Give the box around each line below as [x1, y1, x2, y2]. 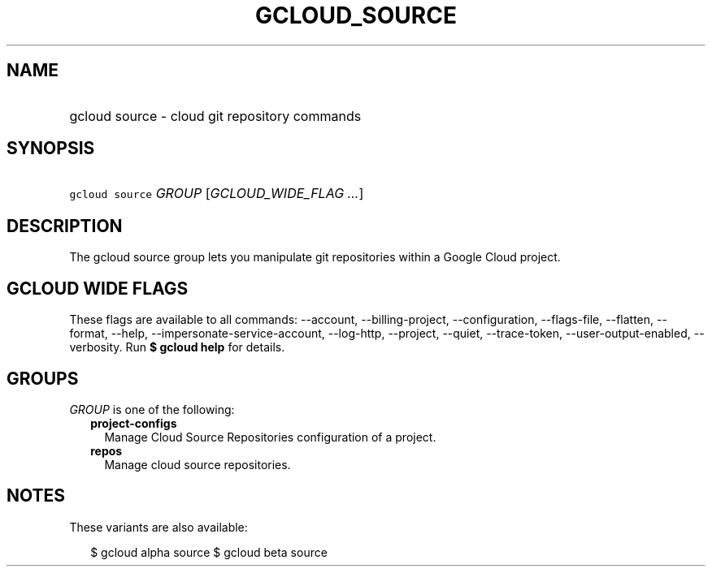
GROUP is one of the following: [69, 402, 235, 416]
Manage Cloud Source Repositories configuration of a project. [104, 429, 436, 444]
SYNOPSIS [7, 138, 95, 159]
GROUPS [7, 368, 79, 389]
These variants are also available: [69, 519, 248, 534]
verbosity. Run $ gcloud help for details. [69, 340, 285, 355]
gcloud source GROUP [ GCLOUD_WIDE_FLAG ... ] [69, 185, 364, 202]
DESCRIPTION [7, 215, 123, 236]
